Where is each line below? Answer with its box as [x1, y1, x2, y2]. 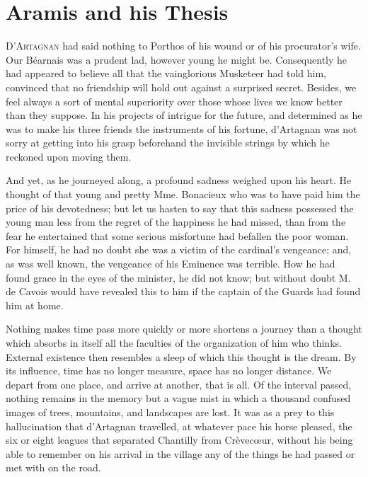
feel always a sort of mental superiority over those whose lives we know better [6, 93, 343, 108]
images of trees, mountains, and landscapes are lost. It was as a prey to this [6, 404, 335, 419]
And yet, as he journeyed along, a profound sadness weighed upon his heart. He [6, 173, 352, 188]
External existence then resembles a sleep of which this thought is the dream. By [6, 349, 357, 364]
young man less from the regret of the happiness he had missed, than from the [6, 214, 346, 229]
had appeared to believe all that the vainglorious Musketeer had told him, [6, 66, 326, 81]
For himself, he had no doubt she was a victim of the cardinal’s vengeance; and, [6, 242, 352, 257]
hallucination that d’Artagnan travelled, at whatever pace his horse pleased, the [6, 418, 352, 433]
